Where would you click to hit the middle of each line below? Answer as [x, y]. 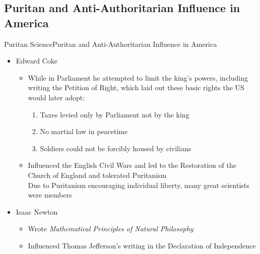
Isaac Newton [37, 211]
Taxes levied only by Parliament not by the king [115, 114]
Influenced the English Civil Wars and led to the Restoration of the [132, 165]
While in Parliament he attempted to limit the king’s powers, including [138, 77]
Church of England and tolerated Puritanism [97, 175]
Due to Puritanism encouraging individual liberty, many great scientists [139, 185]
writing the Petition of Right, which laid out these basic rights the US [136, 87]
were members [50, 195]
